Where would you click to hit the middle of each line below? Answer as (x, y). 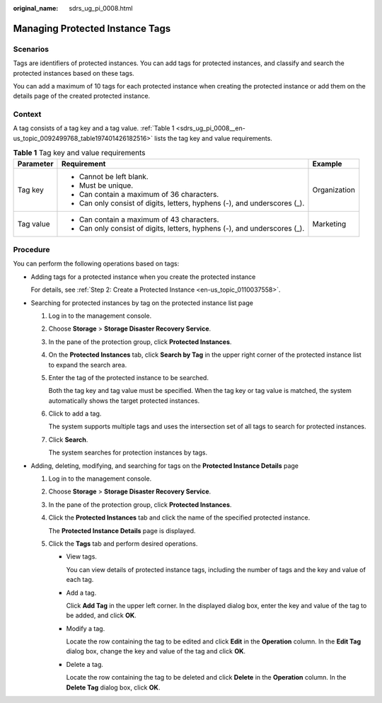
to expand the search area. (88, 365)
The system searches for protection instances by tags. (128, 452)
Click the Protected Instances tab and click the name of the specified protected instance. (179, 518)
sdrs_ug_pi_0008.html (101, 8)
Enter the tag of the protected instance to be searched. (128, 377)
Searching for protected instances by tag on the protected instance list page (142, 303)
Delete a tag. (85, 664)
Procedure (31, 250)
